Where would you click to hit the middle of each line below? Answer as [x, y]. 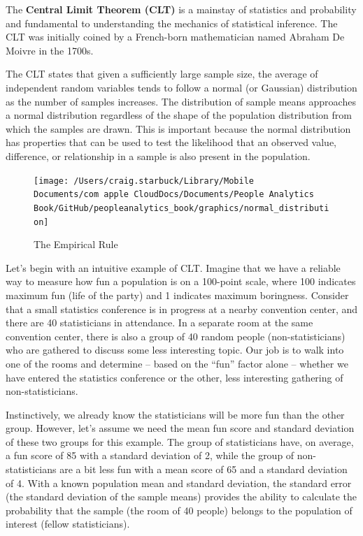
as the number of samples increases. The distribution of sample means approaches [181, 101]
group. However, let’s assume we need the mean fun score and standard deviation [180, 428]
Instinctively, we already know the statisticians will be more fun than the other [175, 414]
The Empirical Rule [76, 244]
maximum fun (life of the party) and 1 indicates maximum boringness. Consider [177, 295]
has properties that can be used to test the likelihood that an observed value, [171, 142]
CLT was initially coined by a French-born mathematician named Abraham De [175, 37]
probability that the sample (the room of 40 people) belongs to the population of [179, 510]
